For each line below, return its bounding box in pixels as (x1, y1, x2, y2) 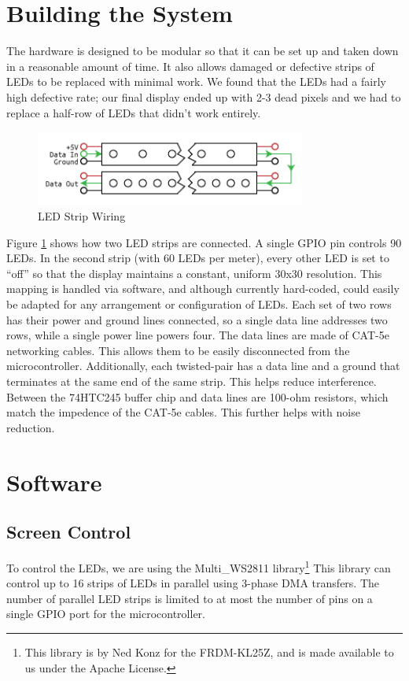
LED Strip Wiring (38, 208, 126, 224)
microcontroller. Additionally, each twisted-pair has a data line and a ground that (6, 357, 400, 374)
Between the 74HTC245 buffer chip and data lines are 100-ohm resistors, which (6, 388, 389, 405)
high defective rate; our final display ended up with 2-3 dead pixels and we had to (6, 88, 401, 105)
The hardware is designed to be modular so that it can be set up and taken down (6, 43, 399, 59)
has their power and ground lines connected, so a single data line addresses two (6, 311, 388, 328)
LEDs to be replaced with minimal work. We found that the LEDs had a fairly (6, 73, 386, 90)
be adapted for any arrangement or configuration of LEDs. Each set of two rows (6, 295, 392, 312)
